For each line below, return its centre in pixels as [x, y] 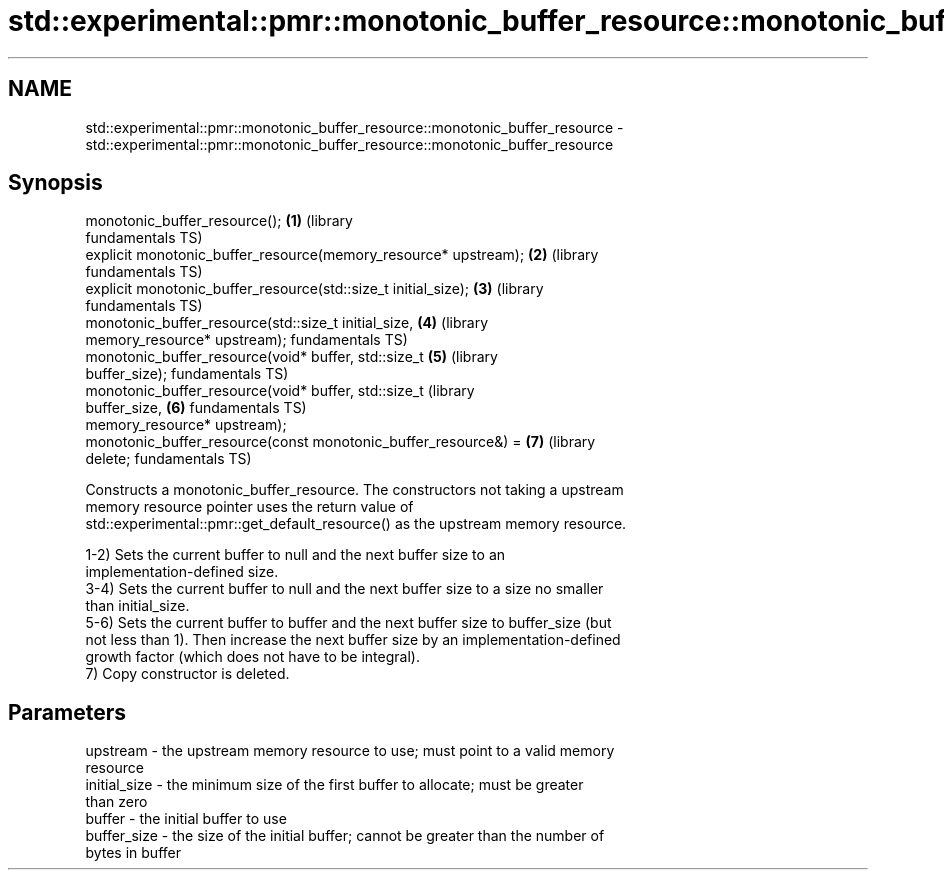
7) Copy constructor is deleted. [187, 674]
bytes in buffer [133, 853]
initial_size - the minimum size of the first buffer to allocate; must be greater [334, 785]
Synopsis [55, 183]
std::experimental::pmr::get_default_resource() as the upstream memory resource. [356, 524]
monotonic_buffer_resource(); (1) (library [219, 221]
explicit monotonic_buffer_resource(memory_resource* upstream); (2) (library [342, 255]
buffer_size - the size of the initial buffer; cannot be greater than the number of [345, 836]
